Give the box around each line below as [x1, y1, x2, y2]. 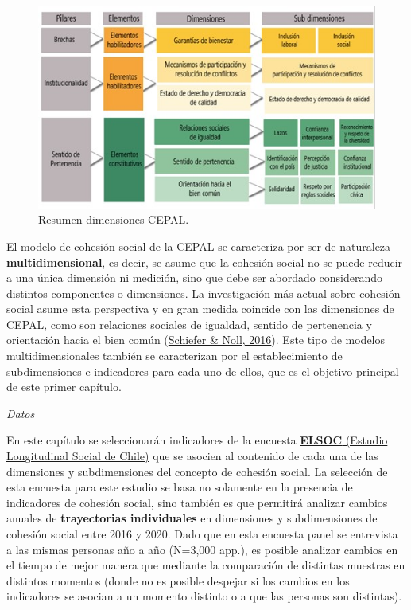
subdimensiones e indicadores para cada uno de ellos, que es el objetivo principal [6, 362, 399, 379]
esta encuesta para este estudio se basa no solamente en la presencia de [6, 479, 353, 495]
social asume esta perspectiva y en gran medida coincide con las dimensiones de [6, 300, 394, 317]
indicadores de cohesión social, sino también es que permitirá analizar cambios [6, 494, 388, 510]
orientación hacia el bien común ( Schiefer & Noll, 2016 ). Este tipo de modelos [6, 331, 386, 348]
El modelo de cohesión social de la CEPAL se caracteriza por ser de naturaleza [6, 237, 391, 254]
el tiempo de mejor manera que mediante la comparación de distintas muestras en [6, 557, 405, 573]
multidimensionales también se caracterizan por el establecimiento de [6, 347, 343, 364]
